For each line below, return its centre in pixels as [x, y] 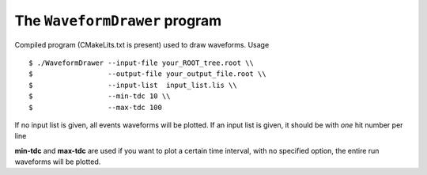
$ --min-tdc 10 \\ [100, 96]
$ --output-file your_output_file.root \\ [147, 74]
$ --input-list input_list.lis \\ [133, 85]
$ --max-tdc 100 [95, 107]
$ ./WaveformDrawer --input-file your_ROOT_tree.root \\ [142, 63]
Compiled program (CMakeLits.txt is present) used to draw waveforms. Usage [142, 44]
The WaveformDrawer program [118, 21]
